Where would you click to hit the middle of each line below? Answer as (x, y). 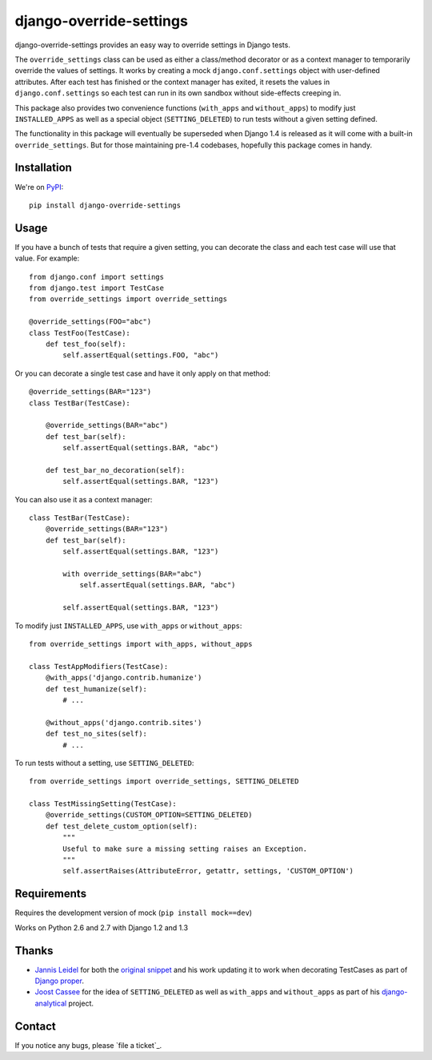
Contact (35, 1026)
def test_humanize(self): (96, 689)
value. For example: (47, 258)
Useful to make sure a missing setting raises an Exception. (185, 848)
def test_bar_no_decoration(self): (115, 470)
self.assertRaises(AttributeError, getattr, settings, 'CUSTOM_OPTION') (208, 871)
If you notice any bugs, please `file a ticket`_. (88, 1045)
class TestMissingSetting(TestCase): (103, 804)
